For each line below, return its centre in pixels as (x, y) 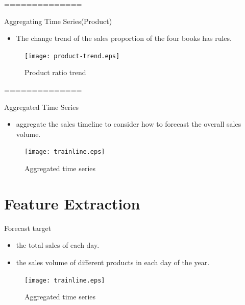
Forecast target (28, 228)
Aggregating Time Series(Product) (58, 21)
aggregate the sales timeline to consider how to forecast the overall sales (129, 124)
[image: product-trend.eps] (72, 56)
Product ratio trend (55, 72)
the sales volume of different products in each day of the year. (113, 262)
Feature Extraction (72, 203)
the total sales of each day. (58, 245)
